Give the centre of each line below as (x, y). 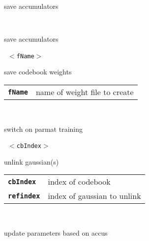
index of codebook (79, 182)
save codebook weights (38, 72)
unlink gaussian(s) (31, 161)
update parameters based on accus (56, 233)
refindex (24, 196)
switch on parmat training (44, 129)
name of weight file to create (85, 92)
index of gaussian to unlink (94, 196)
